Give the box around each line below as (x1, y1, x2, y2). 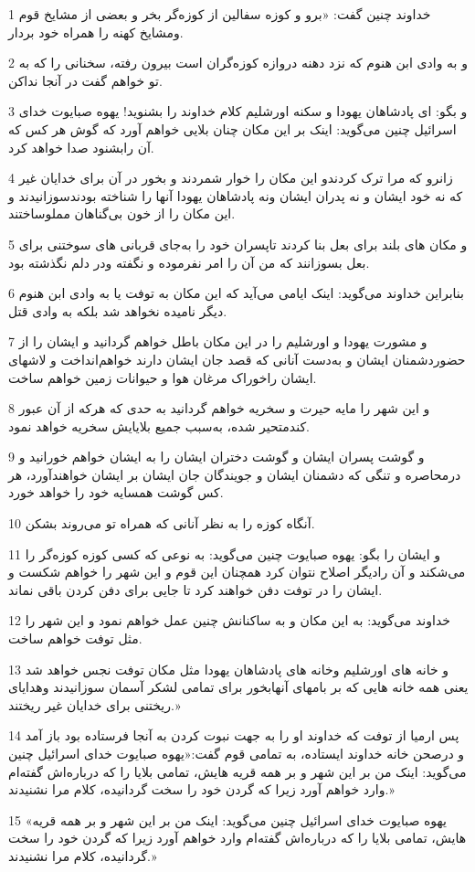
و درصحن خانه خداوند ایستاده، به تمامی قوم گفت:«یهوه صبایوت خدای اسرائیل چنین (8, 744, 465, 762)
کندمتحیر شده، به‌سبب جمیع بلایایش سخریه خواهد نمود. (8, 416, 310, 435)
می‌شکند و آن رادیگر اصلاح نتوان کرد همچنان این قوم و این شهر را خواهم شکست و (8, 562, 466, 581)
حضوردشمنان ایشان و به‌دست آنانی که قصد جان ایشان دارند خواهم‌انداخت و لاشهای (8, 349, 466, 368)
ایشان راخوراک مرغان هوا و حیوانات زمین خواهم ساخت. (8, 367, 317, 387)
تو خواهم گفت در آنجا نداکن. (8, 70, 163, 90)
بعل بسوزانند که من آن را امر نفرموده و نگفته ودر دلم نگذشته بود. (8, 252, 370, 271)
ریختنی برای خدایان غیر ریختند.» (8, 695, 181, 714)
